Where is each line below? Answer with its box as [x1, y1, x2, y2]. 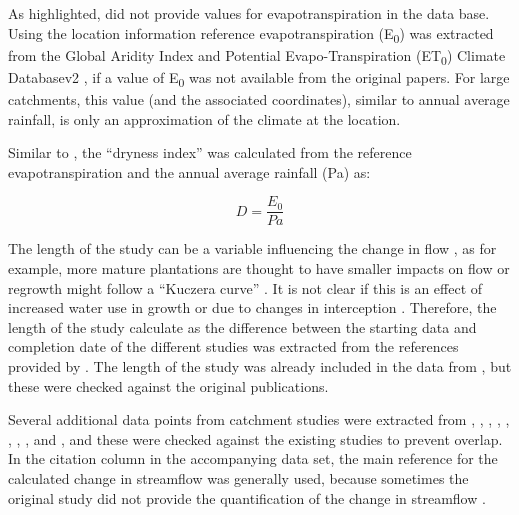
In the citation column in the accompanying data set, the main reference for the [8, 448, 498, 469]
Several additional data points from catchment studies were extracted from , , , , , [8, 409, 510, 430]
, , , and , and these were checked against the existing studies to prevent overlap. [8, 428, 503, 449]
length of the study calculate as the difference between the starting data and [8, 316, 477, 337]
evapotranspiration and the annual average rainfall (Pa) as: [8, 161, 371, 182]
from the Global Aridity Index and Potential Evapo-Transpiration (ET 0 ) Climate [8, 44, 506, 68]
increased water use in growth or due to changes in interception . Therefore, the [8, 297, 497, 318]
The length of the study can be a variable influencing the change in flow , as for [8, 238, 497, 259]
